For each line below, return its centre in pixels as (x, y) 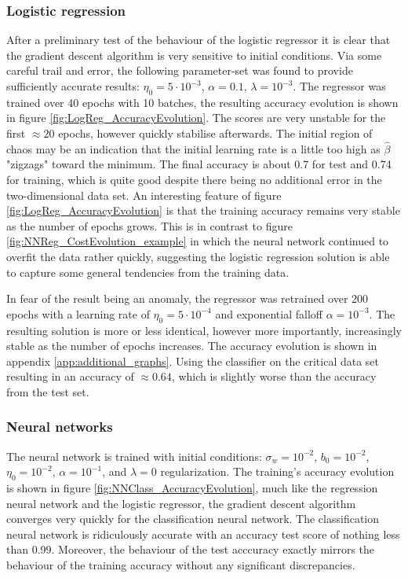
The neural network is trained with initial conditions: (134, 456)
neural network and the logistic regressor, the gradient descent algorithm (181, 503)
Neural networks (60, 427)
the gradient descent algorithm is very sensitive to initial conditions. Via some (194, 55)
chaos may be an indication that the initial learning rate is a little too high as (193, 148)
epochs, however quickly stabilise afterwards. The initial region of (215, 133)
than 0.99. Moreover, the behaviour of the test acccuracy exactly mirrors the (191, 549)
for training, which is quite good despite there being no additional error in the (194, 179)
